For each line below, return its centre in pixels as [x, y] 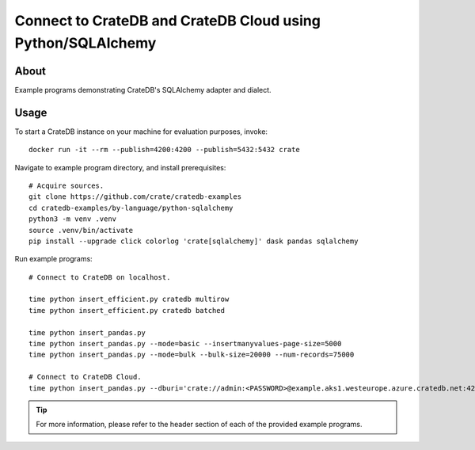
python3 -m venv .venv [73, 219]
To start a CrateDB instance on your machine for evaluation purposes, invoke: [141, 132]
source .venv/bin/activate [81, 230]
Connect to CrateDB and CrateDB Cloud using [167, 21]
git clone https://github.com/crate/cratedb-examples [135, 197]
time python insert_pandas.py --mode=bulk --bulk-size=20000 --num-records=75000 [192, 355]
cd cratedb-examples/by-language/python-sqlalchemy [131, 208]
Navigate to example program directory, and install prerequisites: [120, 167]
